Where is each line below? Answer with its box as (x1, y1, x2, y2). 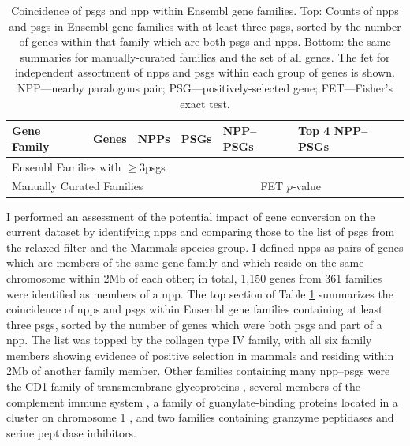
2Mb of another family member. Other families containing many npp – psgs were (6, 362, 390, 379)
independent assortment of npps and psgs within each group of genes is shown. (15, 64, 395, 81)
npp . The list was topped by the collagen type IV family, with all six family (6, 332, 372, 348)
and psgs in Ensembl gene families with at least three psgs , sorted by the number (9, 17, 401, 34)
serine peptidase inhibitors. (6, 424, 136, 440)
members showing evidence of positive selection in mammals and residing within (6, 347, 394, 363)
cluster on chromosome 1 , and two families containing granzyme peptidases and (6, 409, 394, 425)
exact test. (180, 95, 230, 111)
